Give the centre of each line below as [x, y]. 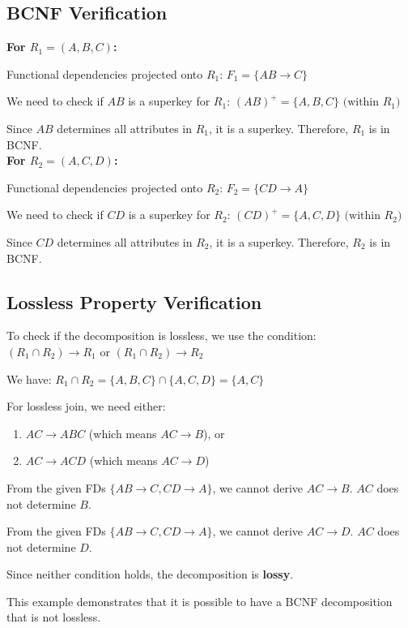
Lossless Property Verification [134, 301]
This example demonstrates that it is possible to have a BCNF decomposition [200, 601]
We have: [29, 379]
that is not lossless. [54, 617]
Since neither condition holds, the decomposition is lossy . [150, 574]
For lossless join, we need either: [86, 406]
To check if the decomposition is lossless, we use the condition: [161, 336]
